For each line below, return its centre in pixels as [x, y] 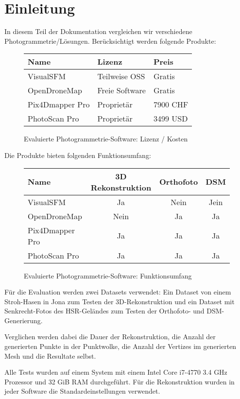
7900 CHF [171, 104]
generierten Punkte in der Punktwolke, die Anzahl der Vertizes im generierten [120, 346]
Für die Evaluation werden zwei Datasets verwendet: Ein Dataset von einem [118, 292]
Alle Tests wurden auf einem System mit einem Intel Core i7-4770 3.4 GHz [116, 372]
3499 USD [171, 119]
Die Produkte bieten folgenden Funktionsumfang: [78, 155]
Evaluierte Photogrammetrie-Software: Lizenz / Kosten [106, 139]
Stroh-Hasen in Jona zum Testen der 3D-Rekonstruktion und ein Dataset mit [120, 301]
